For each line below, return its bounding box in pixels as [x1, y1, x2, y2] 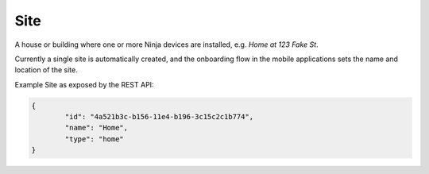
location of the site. [14, 65, 79, 75]
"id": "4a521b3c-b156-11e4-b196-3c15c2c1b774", [64, 112, 254, 122]
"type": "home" [64, 134, 125, 143]
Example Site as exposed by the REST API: [14, 79, 154, 89]
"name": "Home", [64, 123, 129, 133]
